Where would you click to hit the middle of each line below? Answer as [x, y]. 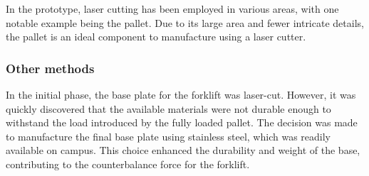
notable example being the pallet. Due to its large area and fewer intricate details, [185, 22]
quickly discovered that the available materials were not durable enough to [168, 108]
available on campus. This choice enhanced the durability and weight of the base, [183, 150]
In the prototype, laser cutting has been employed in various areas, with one [172, 9]
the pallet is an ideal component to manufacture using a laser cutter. [156, 37]
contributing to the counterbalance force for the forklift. [128, 164]
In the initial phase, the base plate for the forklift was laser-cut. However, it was [181, 94]
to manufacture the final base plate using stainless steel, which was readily [168, 136]
